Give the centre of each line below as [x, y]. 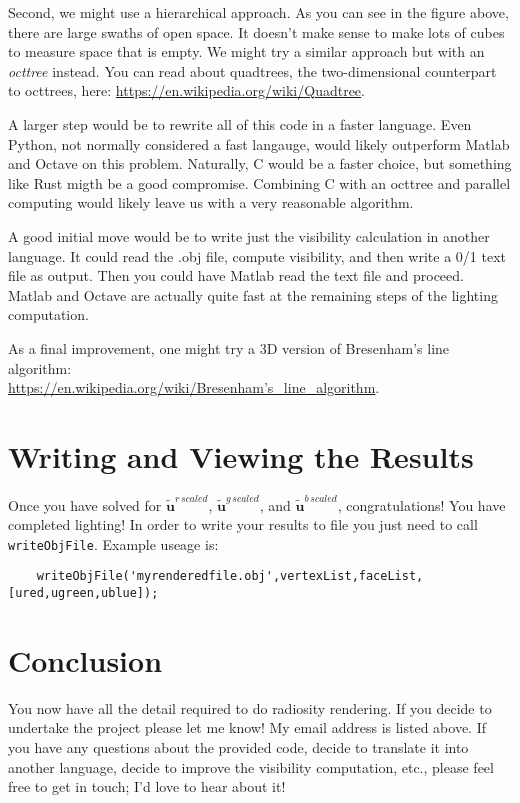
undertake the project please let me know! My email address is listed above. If [247, 727]
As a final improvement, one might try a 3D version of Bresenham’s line [229, 347]
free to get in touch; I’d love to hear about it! [147, 786]
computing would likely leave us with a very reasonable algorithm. [211, 202]
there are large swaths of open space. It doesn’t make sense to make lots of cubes [256, 31]
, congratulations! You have [421, 504]
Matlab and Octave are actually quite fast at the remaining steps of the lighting [253, 294]
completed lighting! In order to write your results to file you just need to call [243, 524]
